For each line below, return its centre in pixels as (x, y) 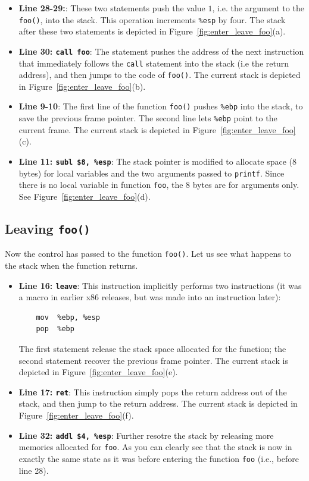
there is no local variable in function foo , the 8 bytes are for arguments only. (159, 185)
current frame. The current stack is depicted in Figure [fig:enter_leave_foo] (157, 129)
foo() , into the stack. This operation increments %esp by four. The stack (152, 19)
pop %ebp (55, 329)
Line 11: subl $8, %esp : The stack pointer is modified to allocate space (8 (158, 161)
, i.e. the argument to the (258, 8)
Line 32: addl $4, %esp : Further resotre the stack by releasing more (146, 435)
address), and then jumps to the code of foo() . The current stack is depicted (160, 75)
